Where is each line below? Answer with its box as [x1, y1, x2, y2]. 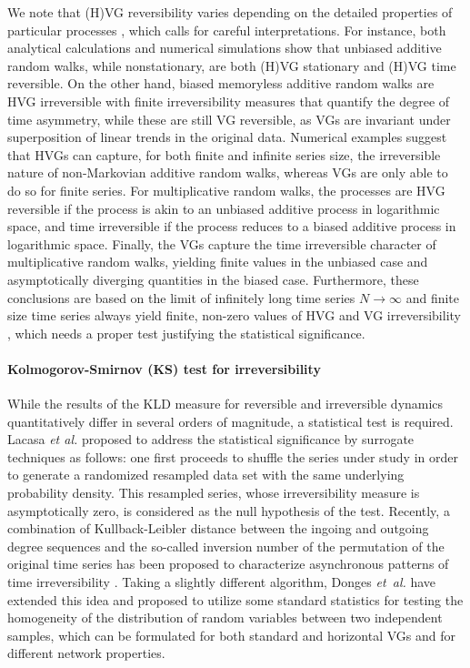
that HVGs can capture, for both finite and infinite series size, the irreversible [7, 145, 441, 164]
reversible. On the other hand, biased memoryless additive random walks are [7, 74, 435, 93]
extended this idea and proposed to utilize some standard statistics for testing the [7, 590, 464, 609]
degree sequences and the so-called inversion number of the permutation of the [7, 536, 445, 555]
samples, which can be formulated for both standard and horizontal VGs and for [7, 625, 455, 644]
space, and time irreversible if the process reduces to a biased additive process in [7, 217, 456, 236]
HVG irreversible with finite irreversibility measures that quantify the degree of [7, 91, 450, 110]
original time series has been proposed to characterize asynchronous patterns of [7, 554, 449, 573]
